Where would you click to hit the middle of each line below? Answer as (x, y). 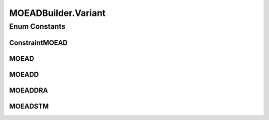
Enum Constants (37, 26)
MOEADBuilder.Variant (57, 13)
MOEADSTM (29, 106)
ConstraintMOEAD (39, 43)
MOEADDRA (29, 90)
